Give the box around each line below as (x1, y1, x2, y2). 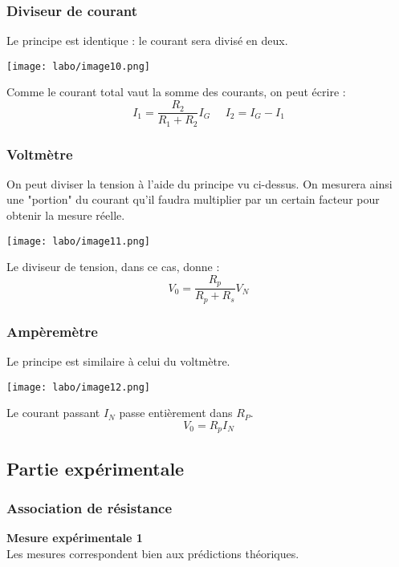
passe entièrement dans (119, 404, 233, 421)
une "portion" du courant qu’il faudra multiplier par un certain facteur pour (6, 191, 380, 208)
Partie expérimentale (6, 456, 185, 480)
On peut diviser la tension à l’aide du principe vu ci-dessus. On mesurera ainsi (6, 175, 393, 192)
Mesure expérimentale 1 (6, 529, 143, 546)
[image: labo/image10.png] (6, 60, 150, 72)
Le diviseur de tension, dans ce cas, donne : (6, 258, 220, 275)
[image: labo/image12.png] (6, 381, 150, 393)
